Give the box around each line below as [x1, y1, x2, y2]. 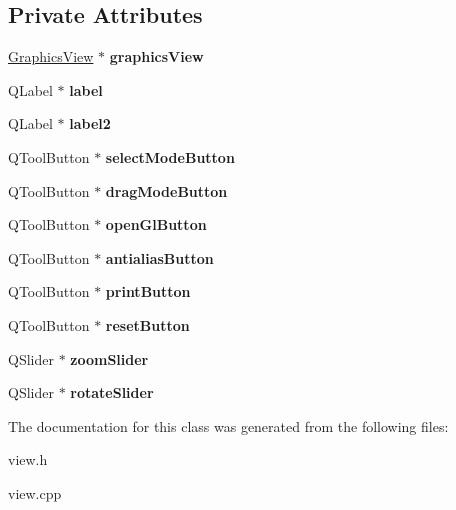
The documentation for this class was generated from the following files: [8, 415, 449, 436]
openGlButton [105, 214, 207, 235]
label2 [69, 113, 111, 134]
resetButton [105, 314, 190, 335]
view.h [8, 449, 48, 470]
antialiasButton [105, 247, 214, 268]
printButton [105, 281, 191, 302]
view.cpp [8, 482, 62, 503]
